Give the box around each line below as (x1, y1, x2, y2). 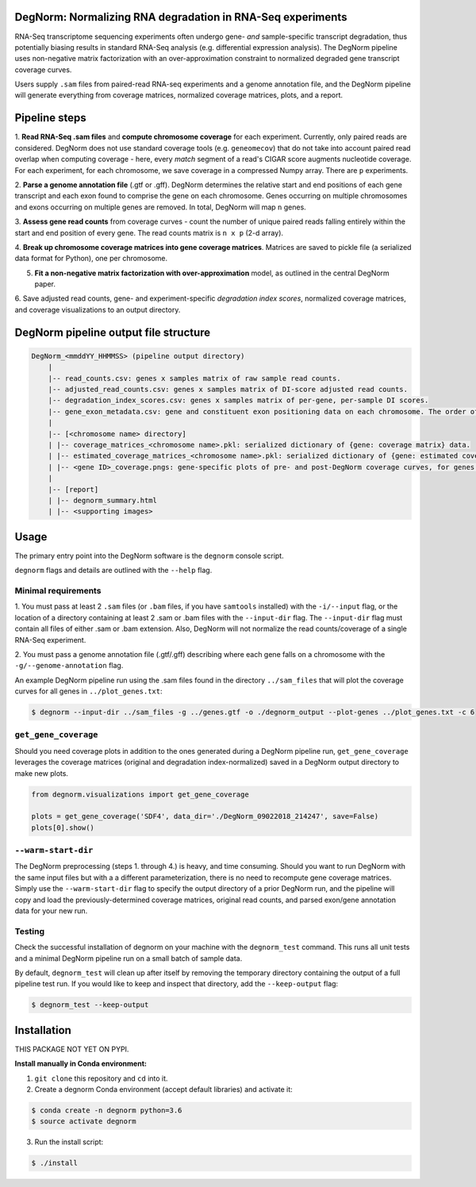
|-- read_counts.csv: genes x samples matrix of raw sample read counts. (48, 374, 341, 382)
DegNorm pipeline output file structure (14, 325, 211, 339)
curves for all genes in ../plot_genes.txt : (14, 686, 163, 696)
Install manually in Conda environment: (14, 1059, 147, 1069)
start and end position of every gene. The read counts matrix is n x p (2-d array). (14, 228, 284, 237)
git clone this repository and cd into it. (34, 1074, 168, 1083)
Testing (14, 925, 45, 936)
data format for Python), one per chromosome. (14, 254, 168, 263)
